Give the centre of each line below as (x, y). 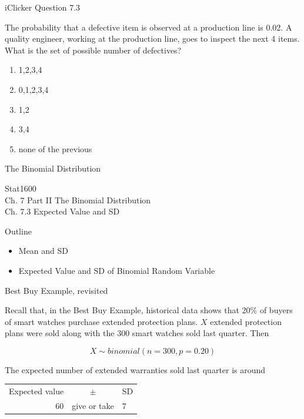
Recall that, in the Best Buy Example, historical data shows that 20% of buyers (149, 310)
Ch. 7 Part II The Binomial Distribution (78, 200)
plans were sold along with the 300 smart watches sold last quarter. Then (137, 333)
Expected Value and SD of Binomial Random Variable (117, 270)
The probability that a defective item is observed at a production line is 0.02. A (148, 27)
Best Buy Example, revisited (56, 290)
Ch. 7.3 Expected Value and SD (62, 211)
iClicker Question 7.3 (43, 7)
